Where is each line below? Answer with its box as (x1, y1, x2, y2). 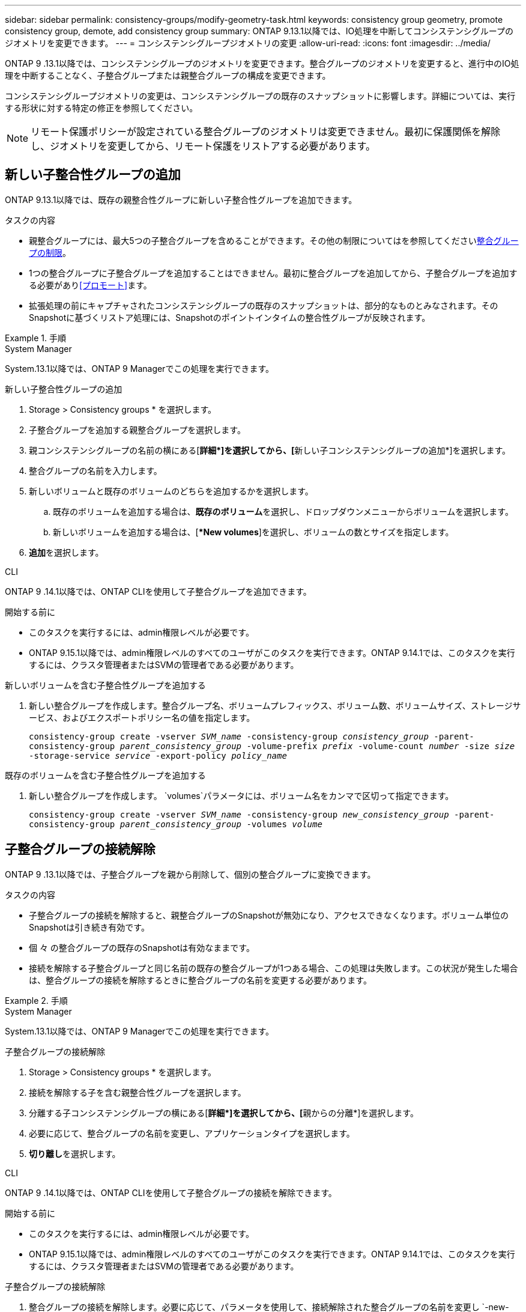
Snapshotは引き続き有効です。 (29, 922, 150, 932)
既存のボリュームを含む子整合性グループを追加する (5, 770, 206, 780)
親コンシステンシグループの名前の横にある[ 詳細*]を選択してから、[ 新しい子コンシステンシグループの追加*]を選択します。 (29, 445, 511, 455)
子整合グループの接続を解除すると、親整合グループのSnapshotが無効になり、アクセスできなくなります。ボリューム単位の (29, 910, 509, 920)
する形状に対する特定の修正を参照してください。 (5, 103, 198, 113)
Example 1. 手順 (5, 332, 66, 343)
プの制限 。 (29, 247, 71, 258)
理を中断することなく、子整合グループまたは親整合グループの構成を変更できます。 (5, 70, 331, 80)
